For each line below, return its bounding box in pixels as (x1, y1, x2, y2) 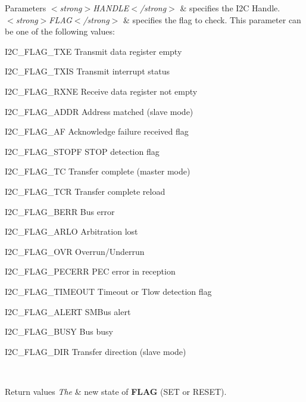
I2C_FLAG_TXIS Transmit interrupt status (5, 65, 170, 77)
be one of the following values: (5, 25, 115, 38)
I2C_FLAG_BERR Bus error (5, 205, 115, 217)
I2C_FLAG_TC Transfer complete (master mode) (5, 165, 191, 177)
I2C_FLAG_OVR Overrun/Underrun (5, 245, 145, 257)
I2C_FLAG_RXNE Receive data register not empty (5, 85, 198, 97)
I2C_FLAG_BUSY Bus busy (5, 325, 113, 338)
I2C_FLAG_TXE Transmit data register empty (5, 45, 182, 57)
